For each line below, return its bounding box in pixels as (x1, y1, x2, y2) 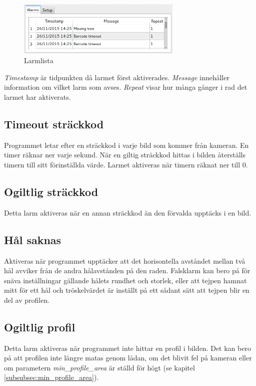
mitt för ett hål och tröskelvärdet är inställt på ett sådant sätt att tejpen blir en (4, 285, 249, 295)
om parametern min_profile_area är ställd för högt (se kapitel (4, 362, 195, 372)
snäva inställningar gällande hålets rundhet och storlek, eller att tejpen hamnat (4, 275, 247, 285)
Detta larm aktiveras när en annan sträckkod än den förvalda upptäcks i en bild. (4, 207, 251, 218)
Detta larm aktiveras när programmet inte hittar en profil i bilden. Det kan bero (4, 342, 251, 353)
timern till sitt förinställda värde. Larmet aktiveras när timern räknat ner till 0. (4, 159, 248, 169)
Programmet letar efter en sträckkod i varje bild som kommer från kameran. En (4, 139, 249, 150)
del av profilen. (4, 294, 50, 305)
